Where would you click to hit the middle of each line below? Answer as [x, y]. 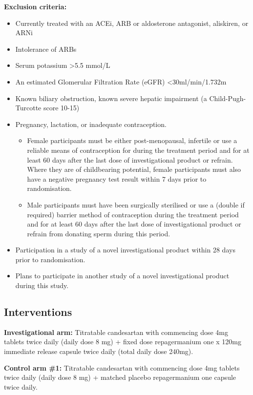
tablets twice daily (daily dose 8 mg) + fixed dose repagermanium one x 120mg [123, 342]
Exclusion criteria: [35, 6]
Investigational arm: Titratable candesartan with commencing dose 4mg [116, 332]
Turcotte [28, 108]
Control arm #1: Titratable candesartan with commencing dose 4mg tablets [122, 367]
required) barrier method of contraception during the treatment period [133, 214]
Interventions [38, 312]
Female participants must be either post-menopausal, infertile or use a [132, 140]
